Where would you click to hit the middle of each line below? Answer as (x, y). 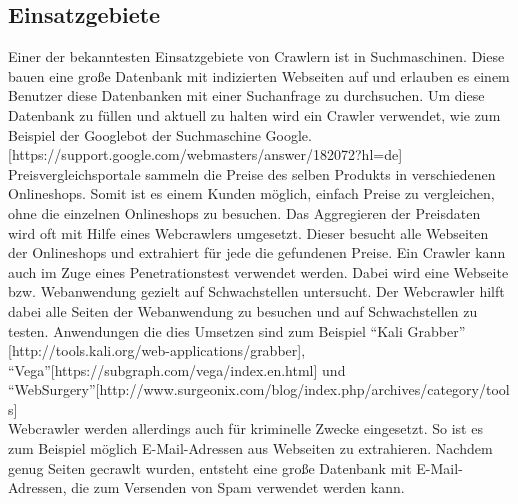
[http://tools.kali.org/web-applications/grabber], (157, 350)
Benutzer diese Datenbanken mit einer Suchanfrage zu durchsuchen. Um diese (246, 95)
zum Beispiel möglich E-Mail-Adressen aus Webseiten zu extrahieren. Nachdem (250, 448)
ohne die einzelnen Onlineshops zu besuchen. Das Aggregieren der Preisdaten (244, 212)
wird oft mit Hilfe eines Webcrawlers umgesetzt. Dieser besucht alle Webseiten (248, 232)
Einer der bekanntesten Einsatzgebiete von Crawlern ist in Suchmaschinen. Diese (256, 56)
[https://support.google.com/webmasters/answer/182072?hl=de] (205, 154)
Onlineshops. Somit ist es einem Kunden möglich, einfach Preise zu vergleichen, (251, 193)
